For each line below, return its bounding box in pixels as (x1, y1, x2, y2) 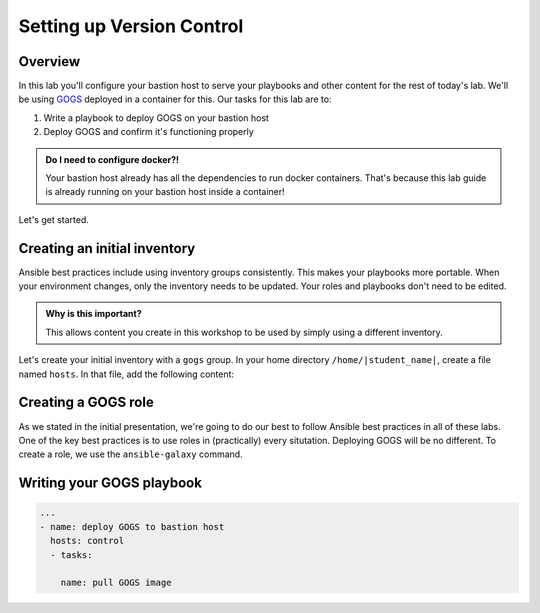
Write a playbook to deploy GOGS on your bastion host (43, 111, 270, 124)
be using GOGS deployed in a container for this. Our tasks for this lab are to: (18, 93, 332, 105)
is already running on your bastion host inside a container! (45, 186, 285, 198)
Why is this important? (45, 308, 142, 320)
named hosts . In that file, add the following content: (18, 368, 235, 380)
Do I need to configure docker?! (45, 153, 180, 165)
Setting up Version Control (18, 15, 244, 37)
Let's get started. (18, 213, 90, 225)
